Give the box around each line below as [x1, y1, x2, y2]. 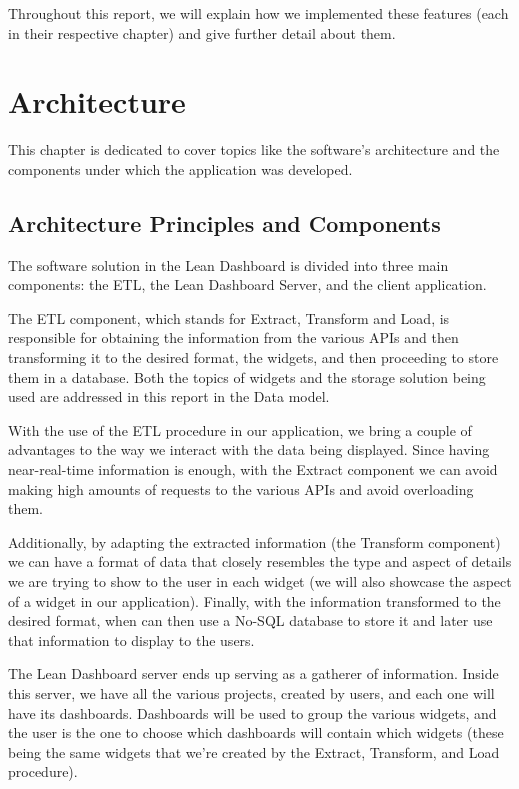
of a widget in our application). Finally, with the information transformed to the [8, 590, 501, 611]
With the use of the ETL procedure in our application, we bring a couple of [8, 419, 472, 440]
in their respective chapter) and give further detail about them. [8, 22, 396, 43]
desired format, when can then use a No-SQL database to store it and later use [8, 610, 493, 631]
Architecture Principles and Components [8, 207, 441, 238]
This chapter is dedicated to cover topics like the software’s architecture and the [8, 139, 500, 160]
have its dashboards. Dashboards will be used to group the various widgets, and [8, 702, 497, 723]
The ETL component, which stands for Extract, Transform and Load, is [8, 307, 450, 328]
